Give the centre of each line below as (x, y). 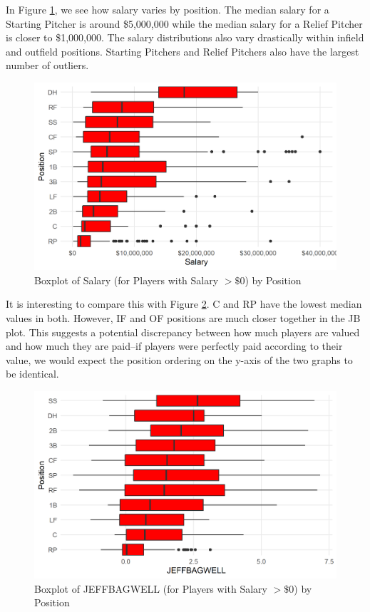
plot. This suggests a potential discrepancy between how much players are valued (183, 332)
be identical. (32, 374)
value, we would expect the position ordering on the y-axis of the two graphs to (179, 359)
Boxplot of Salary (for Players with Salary (127, 280)
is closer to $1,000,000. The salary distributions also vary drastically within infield (185, 37)
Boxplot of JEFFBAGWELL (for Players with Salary (151, 588)
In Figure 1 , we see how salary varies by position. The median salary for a (168, 9)
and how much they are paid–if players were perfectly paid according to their (174, 346)
